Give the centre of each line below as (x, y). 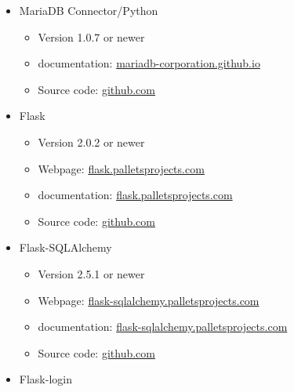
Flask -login (45, 379)
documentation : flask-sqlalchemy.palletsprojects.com (163, 327)
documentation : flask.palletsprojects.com (135, 195)
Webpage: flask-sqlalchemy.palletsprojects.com (149, 300)
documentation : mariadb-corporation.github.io (149, 63)
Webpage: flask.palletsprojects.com (121, 168)
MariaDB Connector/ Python (89, 10)
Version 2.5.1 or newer (91, 273)
